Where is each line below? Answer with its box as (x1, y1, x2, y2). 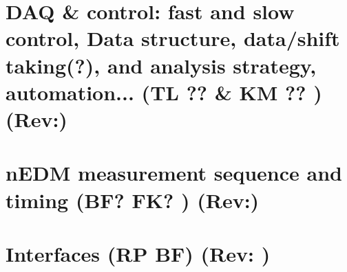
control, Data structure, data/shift (6, 24, 340, 52)
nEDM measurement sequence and (6, 159, 342, 187)
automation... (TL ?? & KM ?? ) (6, 78, 322, 106)
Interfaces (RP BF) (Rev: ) (6, 239, 271, 267)
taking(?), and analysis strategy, (6, 51, 317, 79)
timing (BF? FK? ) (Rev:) (6, 185, 260, 214)
